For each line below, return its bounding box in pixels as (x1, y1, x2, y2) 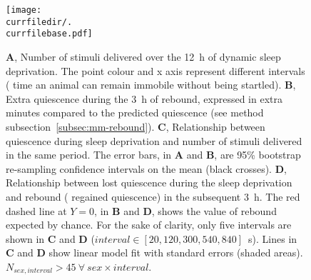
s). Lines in (248, 231, 297, 246)
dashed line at (6, 203, 67, 218)
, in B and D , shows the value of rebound (94, 203, 277, 218)
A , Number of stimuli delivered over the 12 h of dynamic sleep (6, 49, 281, 64)
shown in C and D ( (6, 231, 95, 246)
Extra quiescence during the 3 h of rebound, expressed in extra (6, 91, 282, 106)
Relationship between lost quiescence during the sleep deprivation (6, 175, 292, 190)
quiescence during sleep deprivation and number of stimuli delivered (6, 133, 302, 148)
